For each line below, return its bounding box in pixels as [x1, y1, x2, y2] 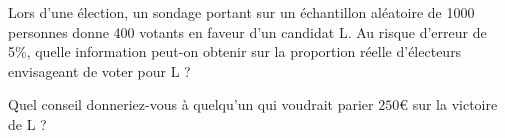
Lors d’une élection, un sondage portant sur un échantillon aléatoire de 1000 [8, 2, 475, 22]
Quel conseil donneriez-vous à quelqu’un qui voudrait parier [8, 94, 374, 115]
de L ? [8, 113, 47, 134]
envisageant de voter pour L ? [8, 60, 191, 81]
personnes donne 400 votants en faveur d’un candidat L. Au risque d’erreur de [8, 21, 487, 42]
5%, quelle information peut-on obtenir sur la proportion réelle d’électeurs [8, 41, 462, 62]
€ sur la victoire [399, 94, 498, 115]
